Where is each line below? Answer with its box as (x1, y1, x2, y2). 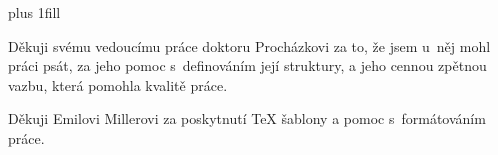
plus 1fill (8, 2, 61, 22)
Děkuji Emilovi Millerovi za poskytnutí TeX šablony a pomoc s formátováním (8, 108, 486, 129)
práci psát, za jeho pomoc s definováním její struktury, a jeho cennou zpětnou (8, 55, 487, 76)
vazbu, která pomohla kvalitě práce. (8, 74, 228, 95)
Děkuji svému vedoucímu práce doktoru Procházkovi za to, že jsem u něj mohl (8, 35, 491, 56)
